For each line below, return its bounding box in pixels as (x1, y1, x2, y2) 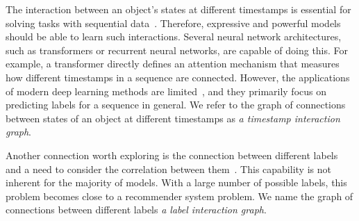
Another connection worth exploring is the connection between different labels (6, 147, 338, 162)
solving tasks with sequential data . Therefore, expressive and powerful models (6, 15, 341, 30)
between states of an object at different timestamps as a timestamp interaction (6, 110, 340, 125)
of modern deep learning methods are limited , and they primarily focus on (6, 83, 327, 98)
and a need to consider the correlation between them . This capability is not (6, 161, 331, 176)
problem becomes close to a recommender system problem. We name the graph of (6, 188, 353, 203)
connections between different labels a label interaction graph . (6, 202, 267, 217)
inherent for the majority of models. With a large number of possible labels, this (6, 175, 347, 190)
